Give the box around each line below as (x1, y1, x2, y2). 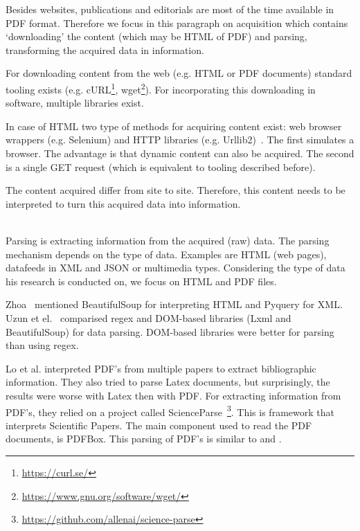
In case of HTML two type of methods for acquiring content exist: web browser (6, 118, 342, 133)
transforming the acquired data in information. (6, 42, 204, 57)
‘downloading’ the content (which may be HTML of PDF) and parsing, (6, 29, 307, 44)
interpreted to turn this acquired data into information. (6, 196, 241, 210)
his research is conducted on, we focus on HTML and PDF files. (6, 273, 277, 288)
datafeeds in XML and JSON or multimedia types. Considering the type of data (6, 260, 345, 275)
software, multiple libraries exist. (6, 96, 144, 110)
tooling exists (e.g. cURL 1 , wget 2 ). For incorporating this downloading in (6, 80, 316, 96)
